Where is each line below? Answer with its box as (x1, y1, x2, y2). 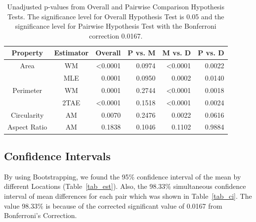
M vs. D (162, 47, 191, 58)
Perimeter (12, 85, 43, 95)
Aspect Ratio (7, 122, 47, 132)
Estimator (54, 47, 89, 58)
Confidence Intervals (4, 148, 111, 163)
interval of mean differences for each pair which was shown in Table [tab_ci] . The (4, 190, 252, 201)
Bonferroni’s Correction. (4, 210, 77, 221)
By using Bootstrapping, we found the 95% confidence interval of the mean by (4, 171, 241, 181)
